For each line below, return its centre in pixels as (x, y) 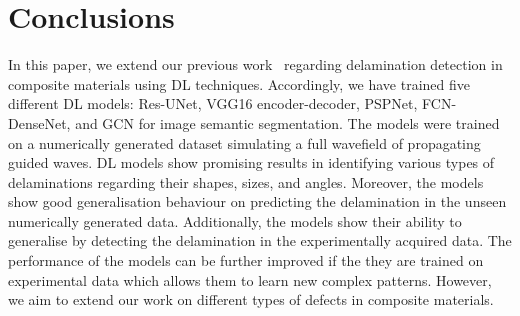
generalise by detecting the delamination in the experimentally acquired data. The (260, 240)
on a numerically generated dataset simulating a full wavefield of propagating (244, 142)
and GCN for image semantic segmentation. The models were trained (287, 122)
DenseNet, (39, 122)
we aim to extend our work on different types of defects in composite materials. (251, 299)
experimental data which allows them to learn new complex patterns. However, (250, 279)
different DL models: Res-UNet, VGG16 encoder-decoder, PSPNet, (213, 103)
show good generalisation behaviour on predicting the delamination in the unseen (257, 201)
